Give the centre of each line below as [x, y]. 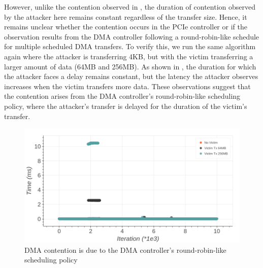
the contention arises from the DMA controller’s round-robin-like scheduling [122, 96]
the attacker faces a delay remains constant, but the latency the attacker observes [131, 76]
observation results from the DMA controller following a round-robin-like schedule [132, 36]
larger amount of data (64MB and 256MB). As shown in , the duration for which [130, 66]
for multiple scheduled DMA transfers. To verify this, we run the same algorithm [130, 46]
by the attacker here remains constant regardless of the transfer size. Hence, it [126, 16]
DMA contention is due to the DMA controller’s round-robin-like [125, 250]
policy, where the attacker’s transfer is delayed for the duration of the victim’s [126, 106]
